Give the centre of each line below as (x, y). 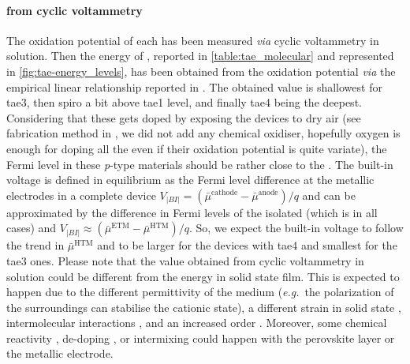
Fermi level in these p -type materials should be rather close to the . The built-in (200, 164)
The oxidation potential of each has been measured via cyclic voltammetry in (193, 40)
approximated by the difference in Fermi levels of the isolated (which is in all (192, 212)
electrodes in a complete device (81, 195)
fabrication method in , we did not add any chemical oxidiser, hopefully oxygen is (203, 133)
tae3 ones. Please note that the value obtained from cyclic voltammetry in (185, 260)
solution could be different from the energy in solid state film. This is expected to (203, 276)
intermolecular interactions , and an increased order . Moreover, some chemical (197, 323)
